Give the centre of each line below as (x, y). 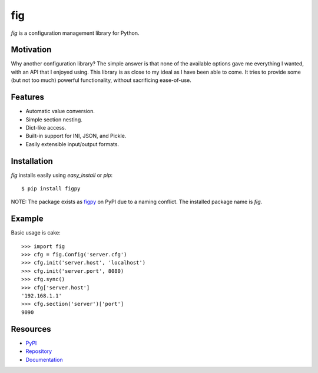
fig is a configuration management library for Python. (75, 33)
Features (27, 97)
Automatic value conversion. (60, 111)
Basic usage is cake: (36, 233)
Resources (31, 329)
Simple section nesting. (54, 119)
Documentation (44, 359)
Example (27, 219)
